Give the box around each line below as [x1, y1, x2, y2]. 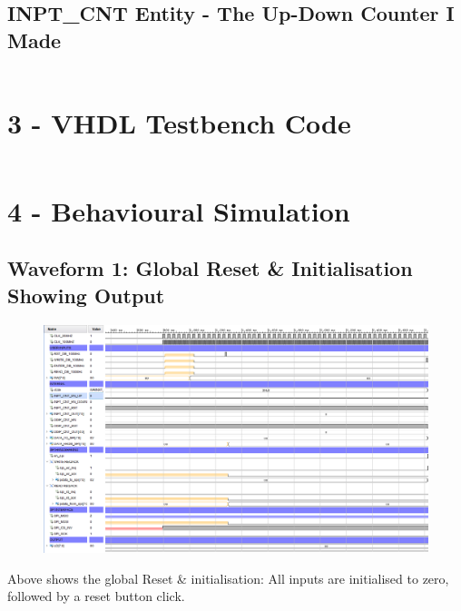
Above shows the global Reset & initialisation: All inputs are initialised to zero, [7, 568, 449, 587]
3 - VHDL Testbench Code [7, 103, 351, 141]
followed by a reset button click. [7, 586, 185, 606]
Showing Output [7, 281, 165, 309]
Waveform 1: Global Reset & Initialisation [7, 254, 413, 282]
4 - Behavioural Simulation [7, 192, 350, 229]
